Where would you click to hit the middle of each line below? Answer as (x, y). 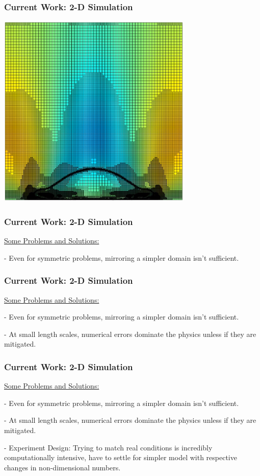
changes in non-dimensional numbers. (62, 467)
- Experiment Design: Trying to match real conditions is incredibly (108, 447)
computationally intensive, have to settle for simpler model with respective (121, 457)
